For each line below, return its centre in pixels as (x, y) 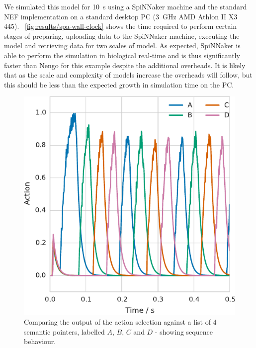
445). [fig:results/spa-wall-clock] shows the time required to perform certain (121, 26)
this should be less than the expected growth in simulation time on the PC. (119, 84)
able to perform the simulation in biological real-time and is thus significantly (122, 55)
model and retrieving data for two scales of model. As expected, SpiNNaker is (122, 45)
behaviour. (40, 341)
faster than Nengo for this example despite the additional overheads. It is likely (125, 65)
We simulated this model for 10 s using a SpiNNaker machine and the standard (126, 6)
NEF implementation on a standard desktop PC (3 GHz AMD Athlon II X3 (121, 16)
